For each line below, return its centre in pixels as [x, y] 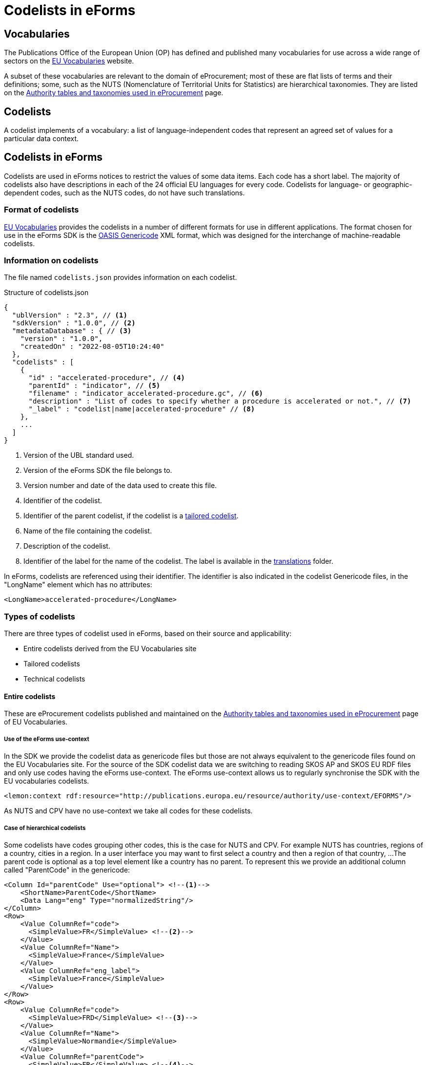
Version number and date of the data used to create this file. [120, 486]
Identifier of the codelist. [63, 501]
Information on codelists [51, 260]
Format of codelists [41, 210]
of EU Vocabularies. [36, 722]
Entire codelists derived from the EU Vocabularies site [110, 649]
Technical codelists [54, 679]
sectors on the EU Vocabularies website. [69, 61]
